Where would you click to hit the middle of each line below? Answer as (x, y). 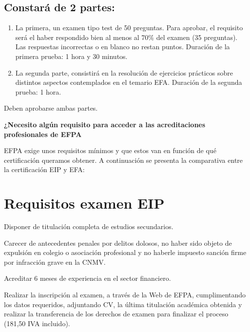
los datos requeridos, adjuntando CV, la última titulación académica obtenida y (123, 304)
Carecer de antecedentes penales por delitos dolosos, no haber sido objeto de (118, 243)
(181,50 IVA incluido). (37, 323)
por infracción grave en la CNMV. (55, 262)
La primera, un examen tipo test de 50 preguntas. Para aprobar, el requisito (129, 28)
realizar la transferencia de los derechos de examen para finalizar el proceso (116, 314)
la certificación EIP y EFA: (44, 169)
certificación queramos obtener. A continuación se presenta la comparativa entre (124, 160)
